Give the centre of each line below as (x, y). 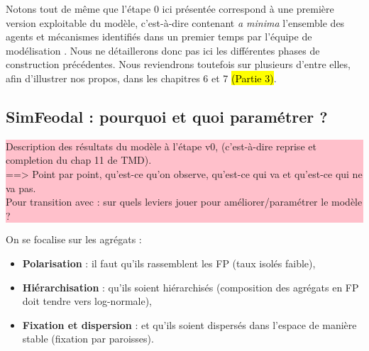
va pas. (21, 188)
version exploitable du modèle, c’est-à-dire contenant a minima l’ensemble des (175, 22)
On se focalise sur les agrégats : (74, 239)
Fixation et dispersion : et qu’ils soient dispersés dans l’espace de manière (189, 324)
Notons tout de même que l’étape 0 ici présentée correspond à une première (170, 9)
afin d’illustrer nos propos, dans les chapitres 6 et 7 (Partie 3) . (141, 78)
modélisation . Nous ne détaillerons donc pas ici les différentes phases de (163, 50)
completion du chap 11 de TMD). (79, 160)
